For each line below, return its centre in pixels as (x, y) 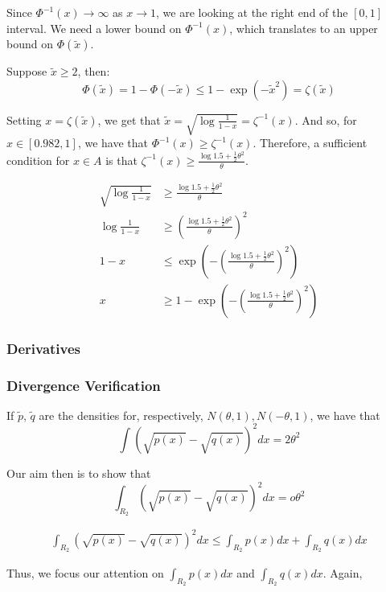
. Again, (343, 573)
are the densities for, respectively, (121, 415)
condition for (38, 160)
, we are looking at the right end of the (252, 12)
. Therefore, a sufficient (310, 143)
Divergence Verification (84, 385)
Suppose (27, 71)
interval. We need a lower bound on (94, 28)
